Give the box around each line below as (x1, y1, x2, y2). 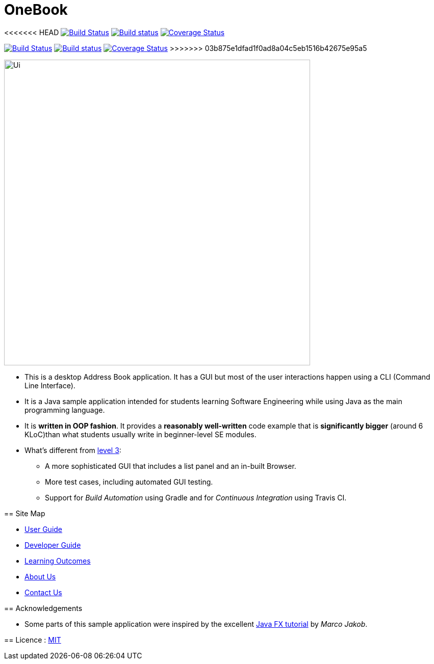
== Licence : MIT (4, 635, 61, 644)
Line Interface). (24, 381, 75, 390)
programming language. (24, 405, 105, 414)
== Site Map (4, 509, 45, 518)
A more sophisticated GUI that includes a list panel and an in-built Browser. (45, 461, 296, 470)
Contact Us (24, 588, 62, 597)
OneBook (4, 1, 68, 18)
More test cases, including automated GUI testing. (45, 477, 213, 486)
